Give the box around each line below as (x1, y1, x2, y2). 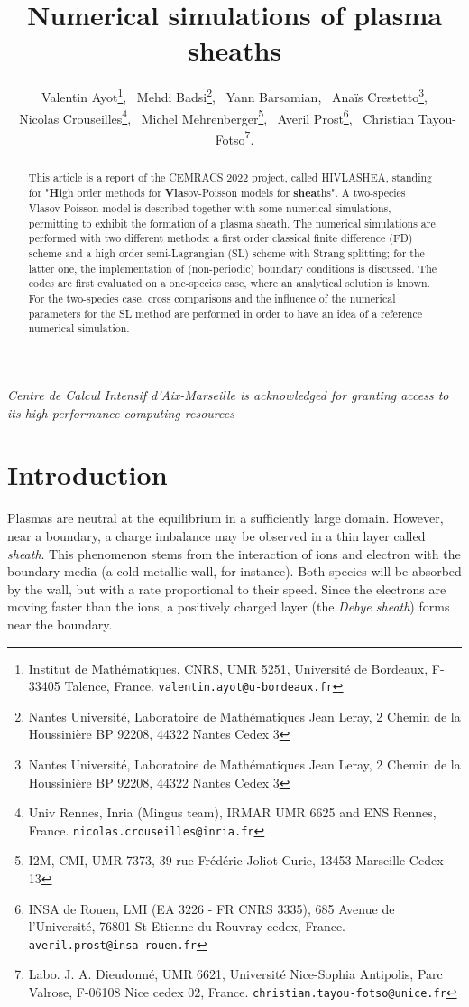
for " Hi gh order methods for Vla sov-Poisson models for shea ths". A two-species (28, 184, 406, 200)
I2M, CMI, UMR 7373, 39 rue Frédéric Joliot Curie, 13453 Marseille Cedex (28, 851, 444, 870)
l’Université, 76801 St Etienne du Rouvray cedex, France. (28, 917, 345, 936)
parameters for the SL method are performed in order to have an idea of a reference (28, 305, 423, 321)
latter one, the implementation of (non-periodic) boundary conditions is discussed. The (28, 260, 437, 275)
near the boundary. (7, 614, 113, 633)
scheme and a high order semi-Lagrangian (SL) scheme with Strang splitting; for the (28, 246, 425, 261)
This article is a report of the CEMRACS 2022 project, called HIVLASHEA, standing (28, 169, 433, 184)
